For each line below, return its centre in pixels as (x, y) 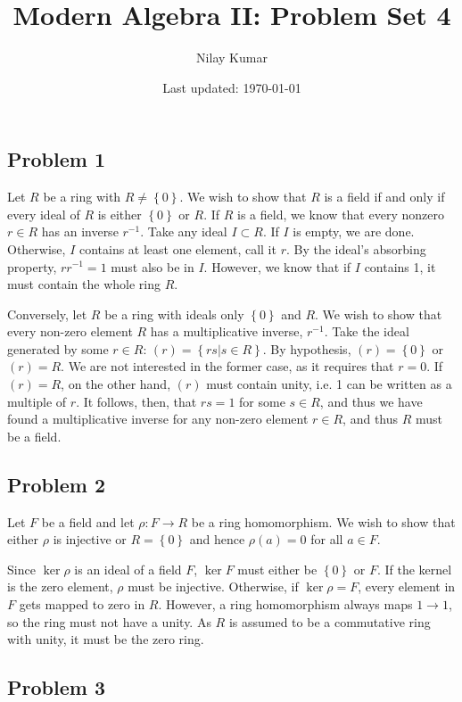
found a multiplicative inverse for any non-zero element (158, 419)
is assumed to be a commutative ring (330, 621)
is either (120, 214)
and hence (217, 539)
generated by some (58, 348)
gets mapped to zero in (82, 604)
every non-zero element (70, 331)
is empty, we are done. (354, 231)
